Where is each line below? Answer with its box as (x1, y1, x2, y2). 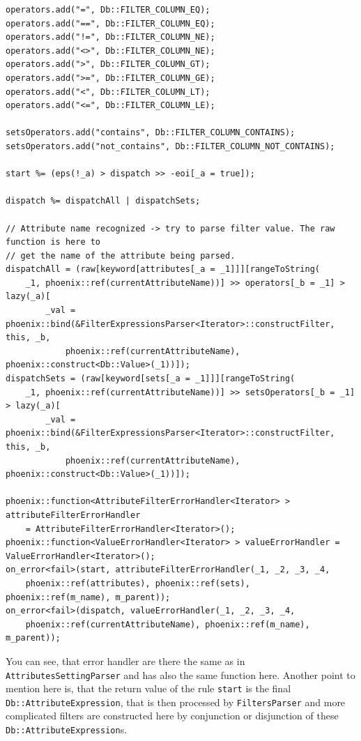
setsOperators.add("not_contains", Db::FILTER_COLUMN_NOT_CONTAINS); (6, 141, 335, 151)
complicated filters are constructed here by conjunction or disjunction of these (6, 708, 339, 723)
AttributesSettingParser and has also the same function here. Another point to (6, 667, 355, 682)
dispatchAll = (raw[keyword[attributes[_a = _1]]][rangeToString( (6, 264, 321, 275)
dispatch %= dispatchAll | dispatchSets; (6, 196, 201, 206)
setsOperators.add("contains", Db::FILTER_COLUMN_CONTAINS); (6, 128, 295, 138)
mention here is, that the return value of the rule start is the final (6, 681, 291, 696)
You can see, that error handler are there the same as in (6, 653, 245, 668)
